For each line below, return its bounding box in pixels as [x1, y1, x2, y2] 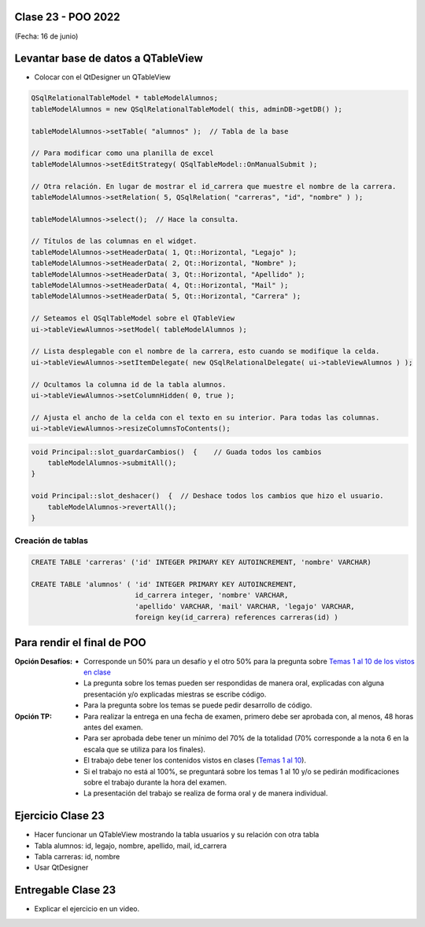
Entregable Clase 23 [14, 884, 116, 897]
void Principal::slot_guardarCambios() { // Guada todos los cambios [31, 447, 322, 456]
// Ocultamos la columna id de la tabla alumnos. [31, 380, 227, 389]
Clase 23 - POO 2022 [14, 10, 120, 24]
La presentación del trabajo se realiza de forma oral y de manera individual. [83, 789, 328, 798]
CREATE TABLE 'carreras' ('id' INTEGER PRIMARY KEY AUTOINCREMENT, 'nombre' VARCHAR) [31, 558, 371, 567]
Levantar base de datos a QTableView [14, 52, 204, 65]
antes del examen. [83, 722, 143, 732]
